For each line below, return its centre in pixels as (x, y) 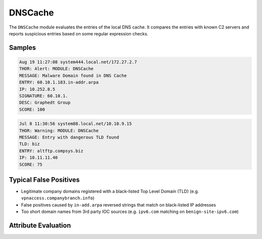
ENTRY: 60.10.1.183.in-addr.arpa (59, 82)
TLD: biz (30, 144)
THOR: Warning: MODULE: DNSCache (59, 130)
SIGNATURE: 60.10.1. (43, 96)
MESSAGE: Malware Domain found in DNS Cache (73, 75)
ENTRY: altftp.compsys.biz (51, 151)
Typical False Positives (44, 180)
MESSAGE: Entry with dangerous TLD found (69, 137)
